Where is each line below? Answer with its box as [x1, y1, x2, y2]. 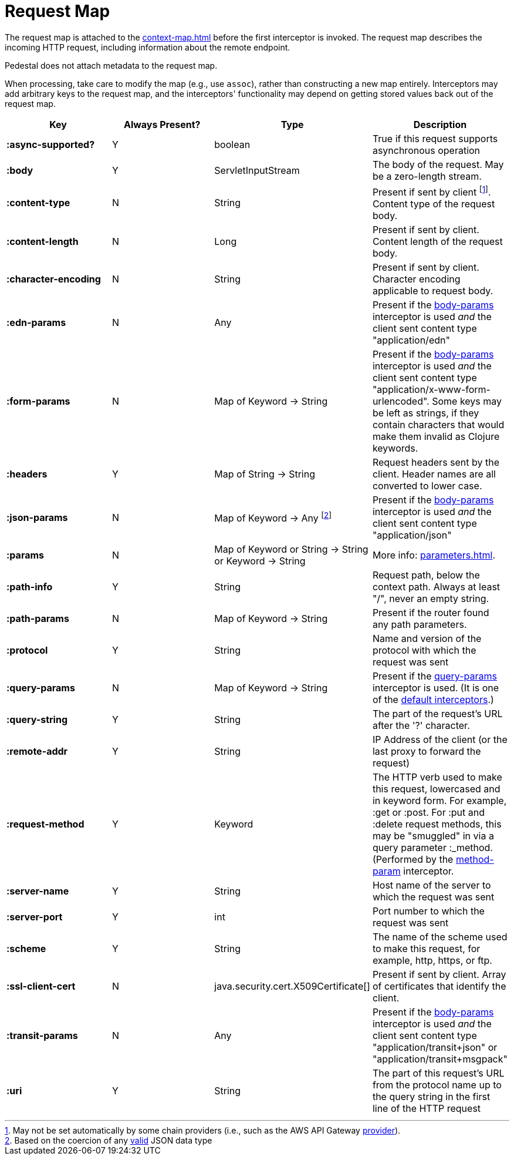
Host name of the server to [372, 879, 491, 892]
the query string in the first [372, 1091, 491, 1103]
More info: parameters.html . [372, 549, 495, 561]
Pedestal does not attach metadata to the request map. [5, 60, 218, 70]
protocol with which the [372, 644, 476, 657]
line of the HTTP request [372, 1102, 481, 1115]
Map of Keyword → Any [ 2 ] [214, 510, 332, 524]
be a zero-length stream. [372, 170, 482, 182]
